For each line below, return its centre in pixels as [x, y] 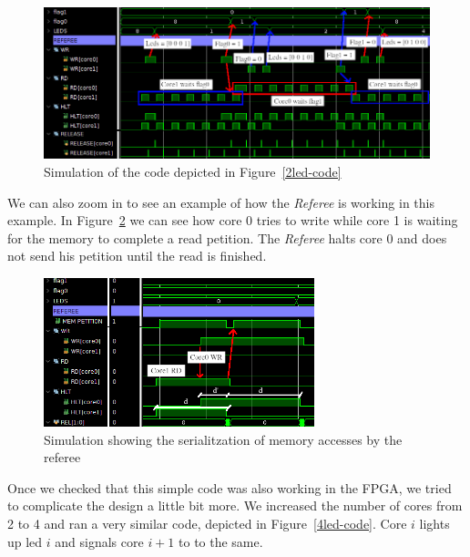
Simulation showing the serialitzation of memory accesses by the [223, 439]
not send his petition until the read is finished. [137, 256]
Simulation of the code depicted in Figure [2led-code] [193, 172]
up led [25, 541]
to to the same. [221, 541]
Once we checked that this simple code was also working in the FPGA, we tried [230, 487]
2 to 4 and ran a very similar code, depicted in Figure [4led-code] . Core [207, 524]
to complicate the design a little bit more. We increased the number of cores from [235, 505]
